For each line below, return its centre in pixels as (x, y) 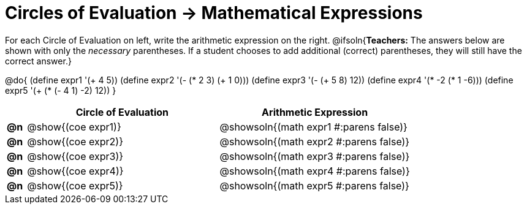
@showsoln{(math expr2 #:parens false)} (315, 141)
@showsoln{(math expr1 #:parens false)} (313, 127)
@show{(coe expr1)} (74, 127)
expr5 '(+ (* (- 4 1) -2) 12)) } (61, 90)
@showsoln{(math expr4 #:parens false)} (315, 171)
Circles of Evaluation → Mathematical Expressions (214, 13)
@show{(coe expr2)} (75, 141)
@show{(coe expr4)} (75, 171)
